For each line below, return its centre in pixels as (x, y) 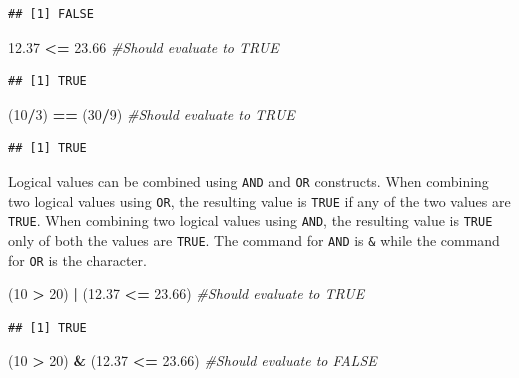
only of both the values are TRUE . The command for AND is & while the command (254, 239)
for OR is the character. (77, 259)
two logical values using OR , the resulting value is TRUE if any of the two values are (259, 200)
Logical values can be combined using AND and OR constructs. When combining (248, 180)
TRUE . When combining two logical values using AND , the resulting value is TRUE (250, 220)
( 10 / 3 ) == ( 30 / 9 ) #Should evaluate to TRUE (151, 113)
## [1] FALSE (51, 14)
